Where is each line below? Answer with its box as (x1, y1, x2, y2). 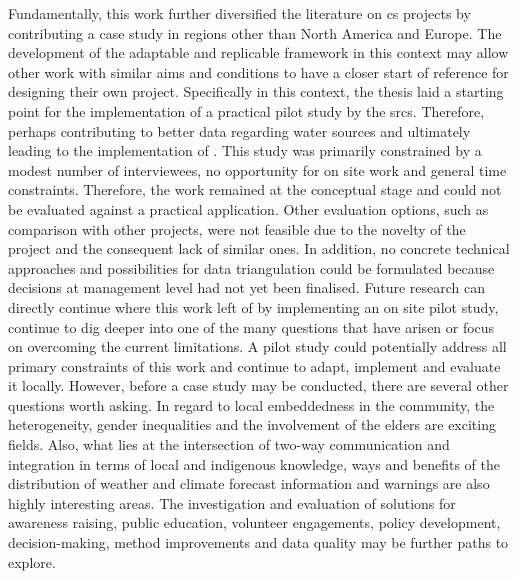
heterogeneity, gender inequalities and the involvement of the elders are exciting (8, 414, 496, 435)
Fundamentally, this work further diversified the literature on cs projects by (8, 3, 471, 23)
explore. (8, 551, 56, 572)
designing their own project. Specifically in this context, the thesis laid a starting (8, 81, 504, 102)
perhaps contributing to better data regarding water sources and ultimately (8, 120, 471, 141)
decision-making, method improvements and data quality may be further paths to (8, 532, 509, 553)
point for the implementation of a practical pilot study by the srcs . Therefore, (8, 100, 485, 121)
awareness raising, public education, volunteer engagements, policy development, (8, 512, 501, 533)
